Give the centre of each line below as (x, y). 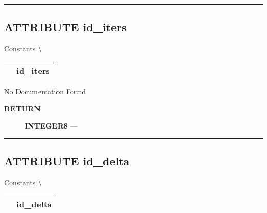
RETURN (22, 108)
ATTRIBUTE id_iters (65, 27)
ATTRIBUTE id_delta (67, 161)
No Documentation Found (45, 91)
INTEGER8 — (51, 125)
